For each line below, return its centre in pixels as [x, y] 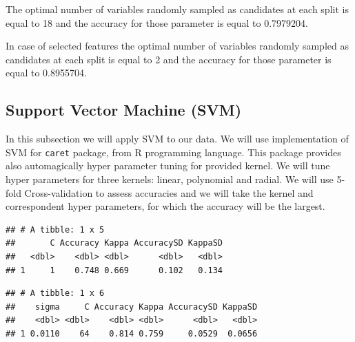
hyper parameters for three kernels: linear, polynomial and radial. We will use [170, 179]
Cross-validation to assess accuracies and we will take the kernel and [169, 192]
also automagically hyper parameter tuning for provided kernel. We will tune [168, 165]
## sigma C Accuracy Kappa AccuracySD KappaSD [132, 307]
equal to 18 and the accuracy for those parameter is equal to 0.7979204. [157, 22]
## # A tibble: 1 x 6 [55, 293]
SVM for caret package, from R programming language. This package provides [173, 152]
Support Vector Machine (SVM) [124, 110]
